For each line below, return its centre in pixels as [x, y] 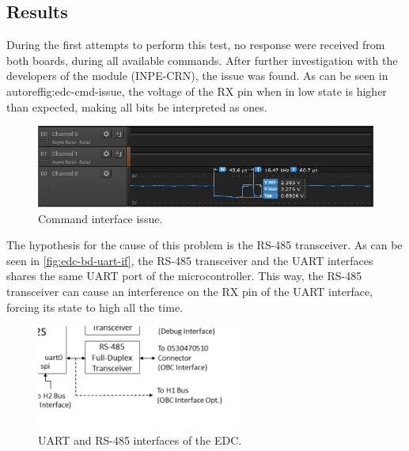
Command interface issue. [100, 218]
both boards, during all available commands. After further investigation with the [202, 60]
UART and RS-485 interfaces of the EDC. [140, 440]
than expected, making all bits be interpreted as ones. [137, 106]
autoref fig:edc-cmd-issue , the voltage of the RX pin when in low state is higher [197, 91]
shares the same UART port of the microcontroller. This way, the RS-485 [184, 276]
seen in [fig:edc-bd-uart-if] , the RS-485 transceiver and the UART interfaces [190, 260]
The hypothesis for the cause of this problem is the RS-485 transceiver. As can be [204, 245]
